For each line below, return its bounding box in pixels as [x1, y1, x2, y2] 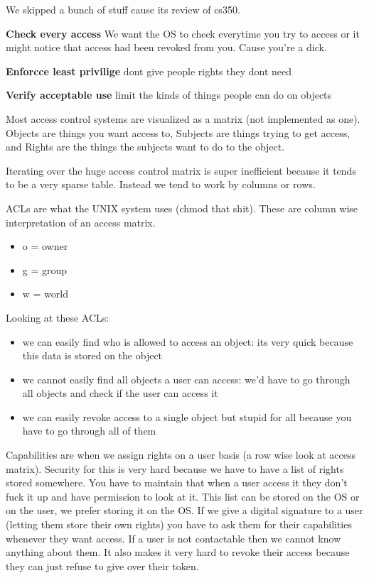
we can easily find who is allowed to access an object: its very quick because [22, 334, 353, 349]
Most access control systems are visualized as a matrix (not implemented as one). [6, 111, 360, 126]
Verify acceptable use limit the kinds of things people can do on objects [6, 87, 332, 102]
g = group [22, 262, 68, 277]
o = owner [22, 239, 68, 253]
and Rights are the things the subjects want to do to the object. [6, 139, 285, 154]
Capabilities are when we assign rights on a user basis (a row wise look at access [6, 447, 355, 462]
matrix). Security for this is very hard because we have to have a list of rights [6, 461, 344, 476]
